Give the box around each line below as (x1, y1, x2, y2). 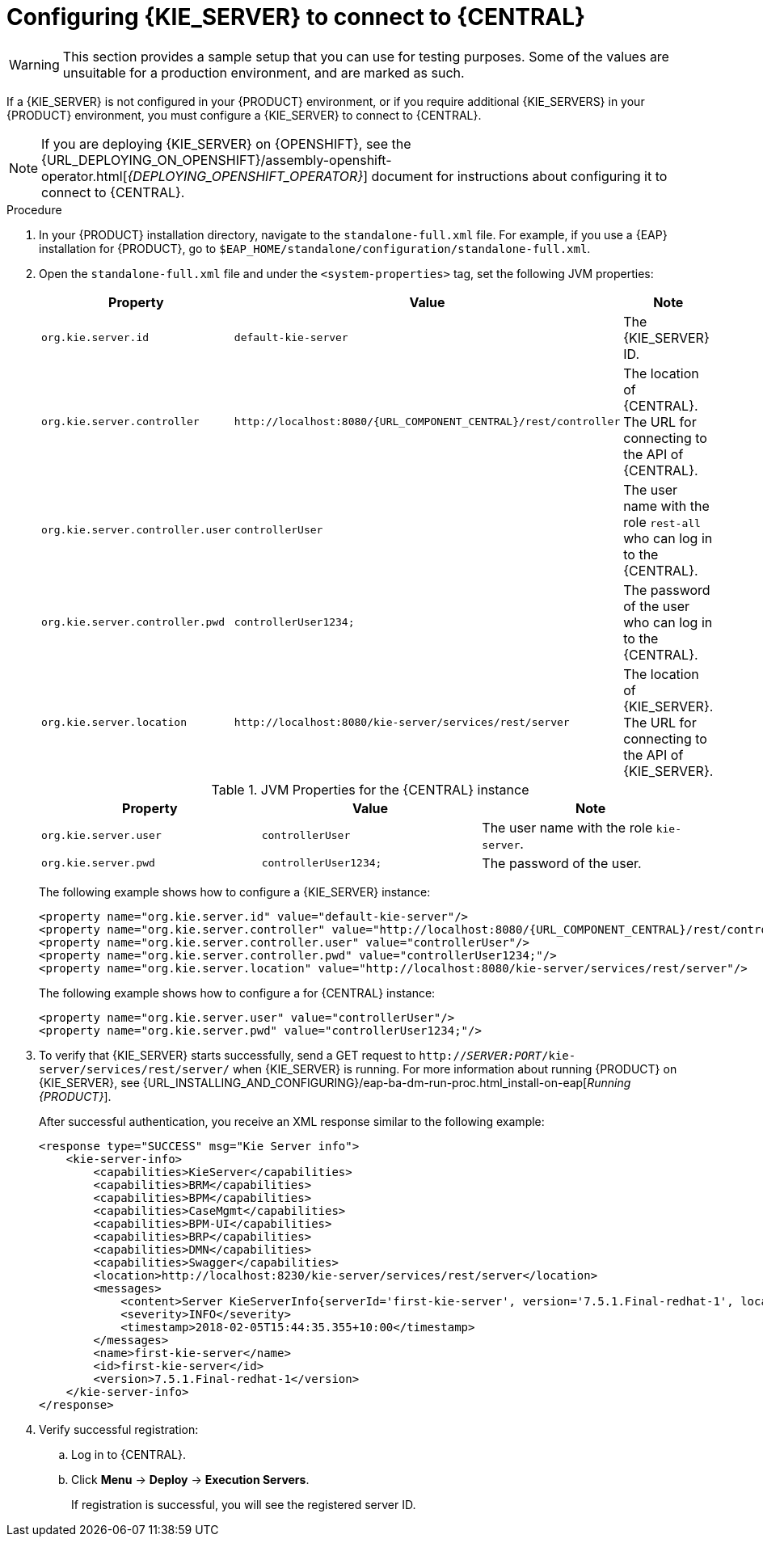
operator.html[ (41, 167, 128, 184)
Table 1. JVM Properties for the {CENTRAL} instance (211, 781, 529, 798)
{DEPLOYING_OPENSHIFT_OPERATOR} (127, 167, 364, 184)
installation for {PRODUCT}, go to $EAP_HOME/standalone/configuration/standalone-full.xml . (39, 241, 591, 255)
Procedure (6, 202, 62, 217)
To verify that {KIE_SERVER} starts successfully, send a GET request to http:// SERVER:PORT (39, 1048, 542, 1062)
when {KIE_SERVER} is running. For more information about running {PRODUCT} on (232, 1061, 677, 1076)
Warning (9, 56, 60, 73)
